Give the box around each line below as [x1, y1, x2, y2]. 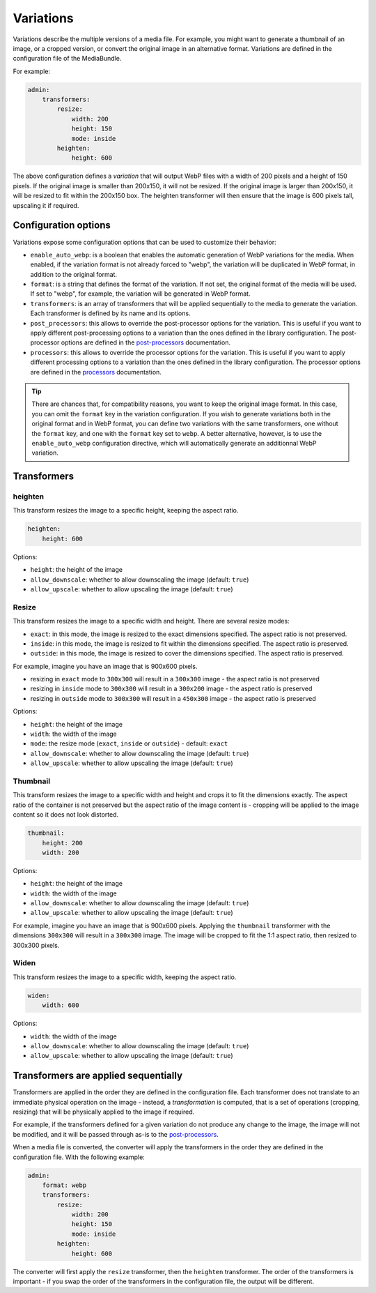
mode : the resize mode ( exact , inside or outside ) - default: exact [30, 739, 228, 748]
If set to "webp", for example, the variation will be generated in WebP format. [30, 289, 251, 298]
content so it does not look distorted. [13, 810, 119, 819]
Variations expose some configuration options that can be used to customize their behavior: [13, 238, 276, 246]
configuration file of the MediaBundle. [13, 54, 122, 63]
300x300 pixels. [13, 941, 60, 949]
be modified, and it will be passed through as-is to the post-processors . [13, 1130, 219, 1138]
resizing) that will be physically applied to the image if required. [13, 1107, 195, 1116]
